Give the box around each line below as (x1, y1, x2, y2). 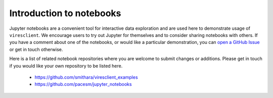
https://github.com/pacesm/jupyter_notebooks (34, 81, 132, 87)
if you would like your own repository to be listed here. (9, 63, 123, 69)
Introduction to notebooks (9, 8, 121, 19)
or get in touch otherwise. (9, 46, 63, 53)
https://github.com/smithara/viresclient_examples (34, 74, 139, 80)
